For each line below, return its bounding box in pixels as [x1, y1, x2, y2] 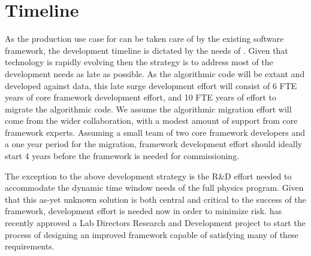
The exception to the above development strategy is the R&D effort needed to [5, 169, 292, 182]
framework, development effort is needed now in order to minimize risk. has [5, 205, 282, 217]
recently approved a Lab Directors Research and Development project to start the [5, 217, 306, 229]
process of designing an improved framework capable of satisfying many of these [5, 228, 298, 240]
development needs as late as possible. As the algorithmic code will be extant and [5, 67, 305, 80]
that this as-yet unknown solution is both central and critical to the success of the [5, 193, 306, 205]
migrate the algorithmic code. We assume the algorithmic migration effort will [5, 102, 292, 115]
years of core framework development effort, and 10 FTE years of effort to [5, 91, 277, 103]
